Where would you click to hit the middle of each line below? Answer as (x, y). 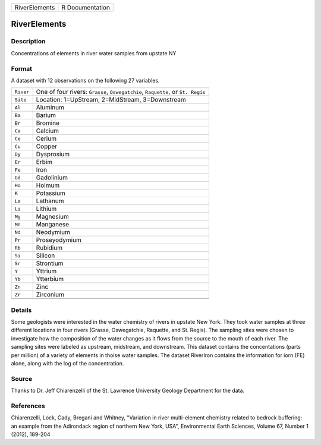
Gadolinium (52, 178)
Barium (46, 115)
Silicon (45, 255)
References (28, 406)
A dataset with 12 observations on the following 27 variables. (85, 80)
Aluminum (50, 108)
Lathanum (50, 201)
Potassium (51, 193)
